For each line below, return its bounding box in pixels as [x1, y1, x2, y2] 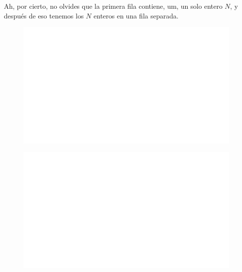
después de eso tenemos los [4, 10, 84, 20]
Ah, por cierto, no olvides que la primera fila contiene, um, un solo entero [4, 1, 223, 11]
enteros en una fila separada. [94, 10, 178, 20]
